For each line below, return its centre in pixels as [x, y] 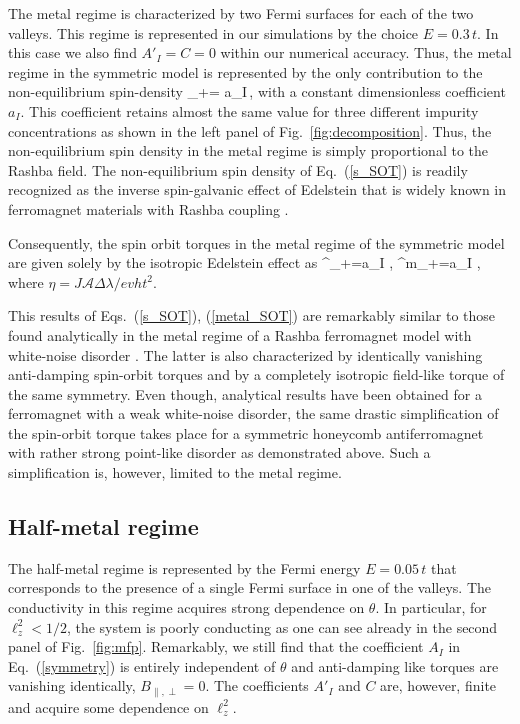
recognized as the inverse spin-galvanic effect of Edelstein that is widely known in [257, 189]
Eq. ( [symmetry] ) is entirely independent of [142, 665]
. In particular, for [431, 607]
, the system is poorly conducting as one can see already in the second [282, 626]
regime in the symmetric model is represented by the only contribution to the [245, 71]
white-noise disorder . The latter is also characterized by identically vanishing [245, 354]
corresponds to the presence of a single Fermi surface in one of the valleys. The [250, 587]
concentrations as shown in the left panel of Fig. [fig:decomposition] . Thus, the [250, 130]
